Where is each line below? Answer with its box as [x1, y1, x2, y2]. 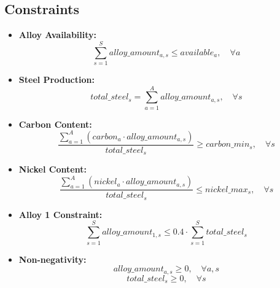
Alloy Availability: [18, 28, 97, 41]
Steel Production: [18, 72, 95, 85]
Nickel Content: [18, 163, 87, 176]
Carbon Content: [18, 117, 92, 130]
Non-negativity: [18, 252, 87, 265]
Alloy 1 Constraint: [18, 208, 103, 220]
